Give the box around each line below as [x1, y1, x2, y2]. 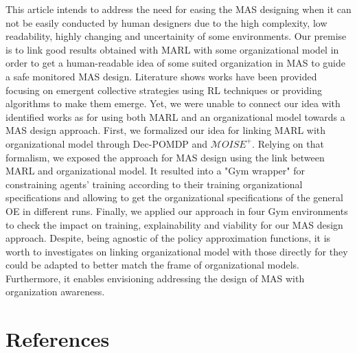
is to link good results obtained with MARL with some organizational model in [5, 42, 339, 56]
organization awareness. [5, 284, 105, 299]
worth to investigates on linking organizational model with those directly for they [5, 244, 348, 258]
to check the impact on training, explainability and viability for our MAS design [5, 217, 343, 231]
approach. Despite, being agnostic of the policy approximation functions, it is [5, 231, 331, 245]
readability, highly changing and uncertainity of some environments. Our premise [5, 29, 347, 43]
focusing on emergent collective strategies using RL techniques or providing [5, 82, 322, 97]
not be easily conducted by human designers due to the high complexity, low [5, 15, 327, 30]
